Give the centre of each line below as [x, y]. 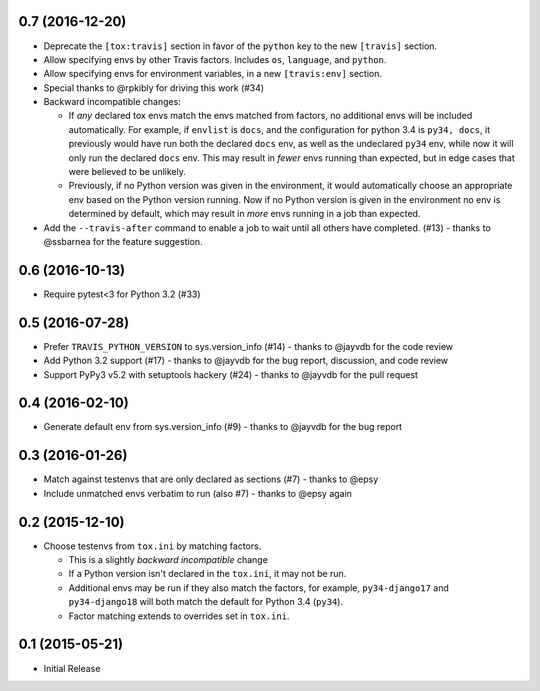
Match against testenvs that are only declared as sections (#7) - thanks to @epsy [211, 479]
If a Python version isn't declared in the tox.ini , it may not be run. [207, 574]
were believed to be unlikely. [127, 172]
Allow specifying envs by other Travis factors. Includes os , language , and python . [215, 59]
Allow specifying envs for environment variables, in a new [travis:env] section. [213, 74]
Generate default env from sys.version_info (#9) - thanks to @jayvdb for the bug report [223, 427]
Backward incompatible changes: [112, 102]
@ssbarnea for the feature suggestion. [123, 241]
